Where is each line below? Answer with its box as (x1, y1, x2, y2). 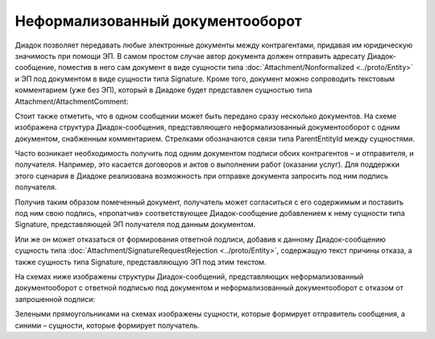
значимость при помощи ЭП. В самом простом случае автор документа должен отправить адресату (14, 51, 366, 60)
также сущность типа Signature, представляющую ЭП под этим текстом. (14, 257, 267, 267)
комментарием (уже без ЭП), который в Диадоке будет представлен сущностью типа (14, 85, 313, 95)
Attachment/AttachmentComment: (14, 97, 129, 106)
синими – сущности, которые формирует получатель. (14, 320, 200, 330)
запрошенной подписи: (14, 294, 96, 304)
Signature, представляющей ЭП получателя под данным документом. (14, 220, 256, 229)
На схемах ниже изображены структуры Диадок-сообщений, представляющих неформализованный (14, 271, 364, 281)
